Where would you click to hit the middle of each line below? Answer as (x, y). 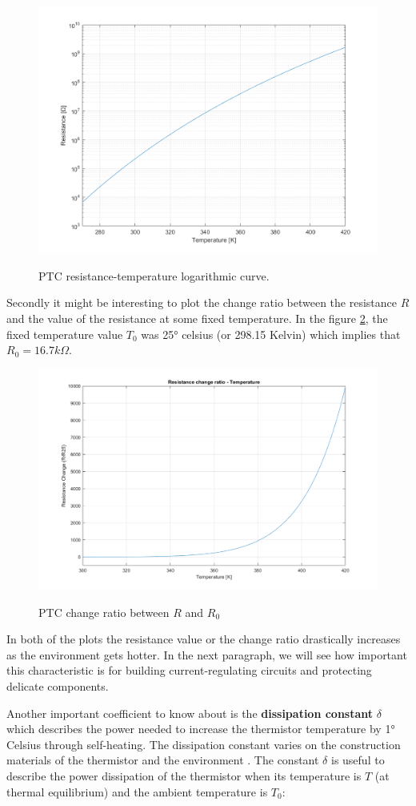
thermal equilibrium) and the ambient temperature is (137, 791)
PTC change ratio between (104, 612)
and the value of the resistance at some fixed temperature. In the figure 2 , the (197, 318)
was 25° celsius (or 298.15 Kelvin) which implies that (271, 334)
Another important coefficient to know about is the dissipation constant (190, 713)
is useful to (358, 760)
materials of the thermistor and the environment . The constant (163, 760)
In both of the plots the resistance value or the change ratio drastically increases (204, 639)
